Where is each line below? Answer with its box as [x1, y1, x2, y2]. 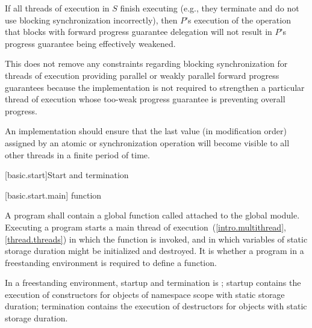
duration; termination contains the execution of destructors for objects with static [5, 300, 307, 312]
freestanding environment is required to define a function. [5, 256, 217, 268]
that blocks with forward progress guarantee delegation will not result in [5, 25, 272, 38]
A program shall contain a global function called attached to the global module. [5, 209, 300, 221]
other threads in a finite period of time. [5, 148, 150, 161]
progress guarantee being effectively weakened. [5, 37, 176, 49]
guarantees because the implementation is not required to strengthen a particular [5, 81, 305, 93]
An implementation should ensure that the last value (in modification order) [5, 125, 287, 137]
